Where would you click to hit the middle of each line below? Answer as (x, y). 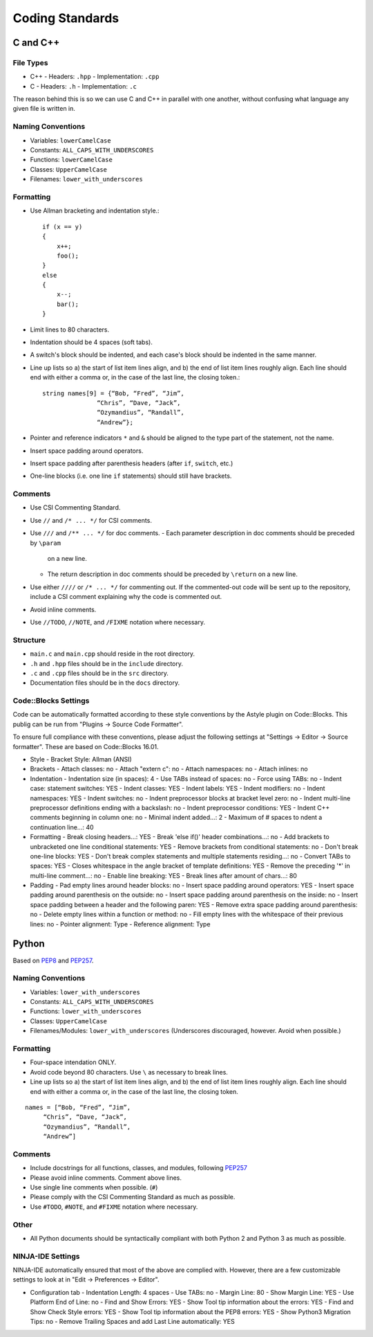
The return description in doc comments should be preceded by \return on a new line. (173, 574)
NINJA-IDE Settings (46, 1256)
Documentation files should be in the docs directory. (105, 683)
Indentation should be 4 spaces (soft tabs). (92, 342)
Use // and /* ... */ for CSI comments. (91, 520)
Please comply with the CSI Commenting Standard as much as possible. (133, 1197)
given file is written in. (44, 109)
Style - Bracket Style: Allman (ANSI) (81, 759)
